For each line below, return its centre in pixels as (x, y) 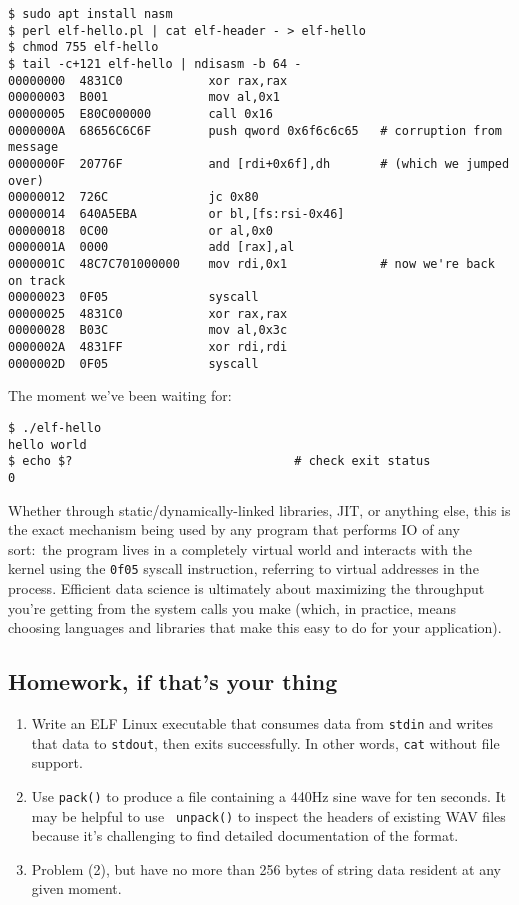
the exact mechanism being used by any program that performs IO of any (234, 529)
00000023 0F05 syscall (133, 297)
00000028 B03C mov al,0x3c (148, 330)
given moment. (76, 888)
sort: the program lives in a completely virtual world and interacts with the (240, 548)
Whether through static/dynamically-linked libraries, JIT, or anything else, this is (259, 509)
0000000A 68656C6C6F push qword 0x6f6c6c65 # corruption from (255, 130)
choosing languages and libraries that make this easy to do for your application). (255, 627)
